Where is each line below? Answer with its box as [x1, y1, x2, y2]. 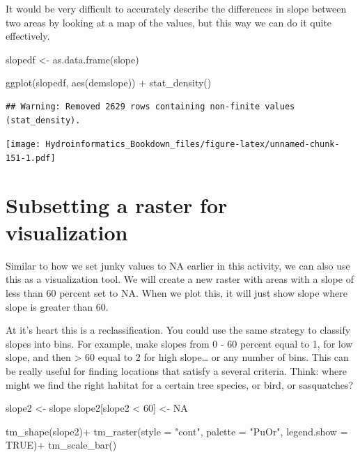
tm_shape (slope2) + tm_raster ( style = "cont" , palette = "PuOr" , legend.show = [6, 424, 348, 438]
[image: [6, 139, 41, 150]
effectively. [6, 29, 50, 43]
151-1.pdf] [6, 153, 56, 163]
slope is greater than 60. [6, 299, 109, 313]
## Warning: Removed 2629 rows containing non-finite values [6, 101, 295, 111]
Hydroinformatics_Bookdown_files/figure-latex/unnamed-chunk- [45, 139, 340, 150]
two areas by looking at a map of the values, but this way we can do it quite [6, 15, 332, 29]
